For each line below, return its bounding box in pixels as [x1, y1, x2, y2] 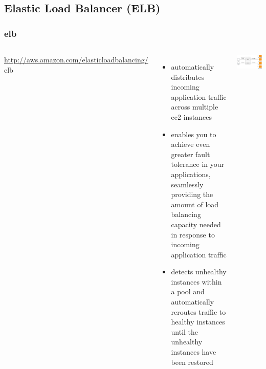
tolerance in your [171, 159, 225, 169]
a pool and [171, 286, 205, 297]
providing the [171, 189, 213, 200]
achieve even [171, 139, 210, 149]
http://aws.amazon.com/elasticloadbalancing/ [4, 54, 148, 64]
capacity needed [171, 219, 221, 229]
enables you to [171, 128, 216, 139]
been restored [171, 356, 213, 367]
